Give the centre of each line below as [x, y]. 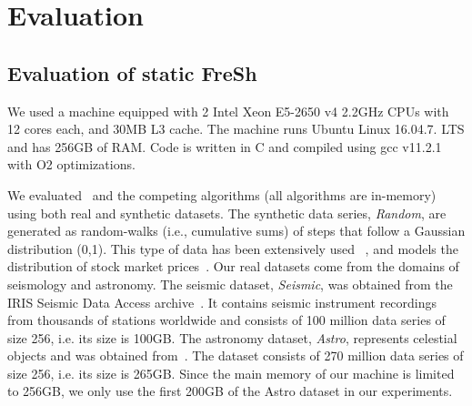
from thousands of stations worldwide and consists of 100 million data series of [226, 320]
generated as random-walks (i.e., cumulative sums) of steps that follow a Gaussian [236, 231]
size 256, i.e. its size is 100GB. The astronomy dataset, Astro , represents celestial [232, 337]
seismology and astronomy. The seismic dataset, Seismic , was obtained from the [230, 284]
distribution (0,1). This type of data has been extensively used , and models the [233, 248]
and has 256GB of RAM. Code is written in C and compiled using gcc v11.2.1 [225, 146]
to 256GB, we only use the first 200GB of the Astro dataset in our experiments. [230, 391]
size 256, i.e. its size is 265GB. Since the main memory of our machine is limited [231, 373]
